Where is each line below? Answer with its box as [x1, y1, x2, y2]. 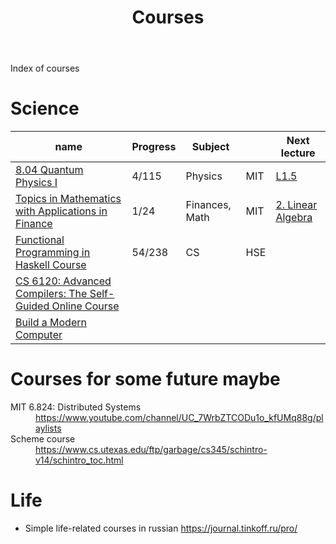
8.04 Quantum [15, 163, 84, 177]
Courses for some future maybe [10, 368, 281, 391]
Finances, [185, 198, 232, 212]
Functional [15, 233, 65, 247]
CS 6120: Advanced [15, 274, 112, 288]
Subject [191, 140, 230, 154]
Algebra [275, 211, 313, 225]
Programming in [15, 246, 91, 260]
